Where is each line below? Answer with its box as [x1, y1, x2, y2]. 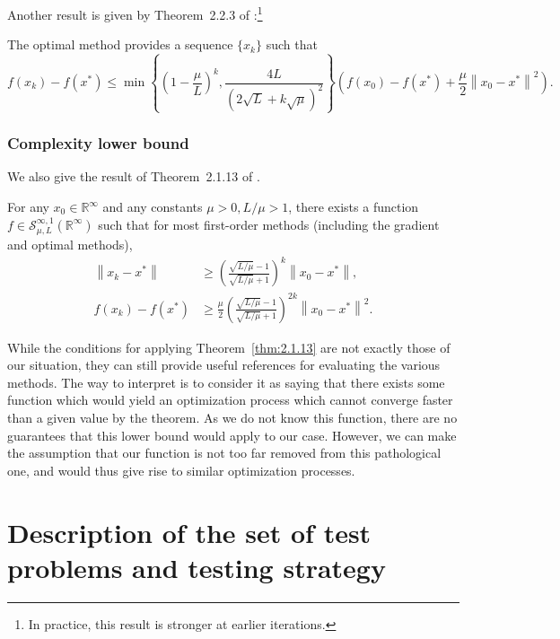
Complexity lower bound [7, 132, 189, 154]
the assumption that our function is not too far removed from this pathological [7, 443, 442, 462]
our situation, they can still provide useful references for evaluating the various [7, 355, 441, 374]
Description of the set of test [7, 513, 372, 550]
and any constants [102, 197, 203, 216]
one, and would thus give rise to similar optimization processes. [7, 460, 355, 479]
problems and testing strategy [7, 548, 386, 585]
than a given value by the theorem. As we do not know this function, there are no [7, 408, 458, 427]
